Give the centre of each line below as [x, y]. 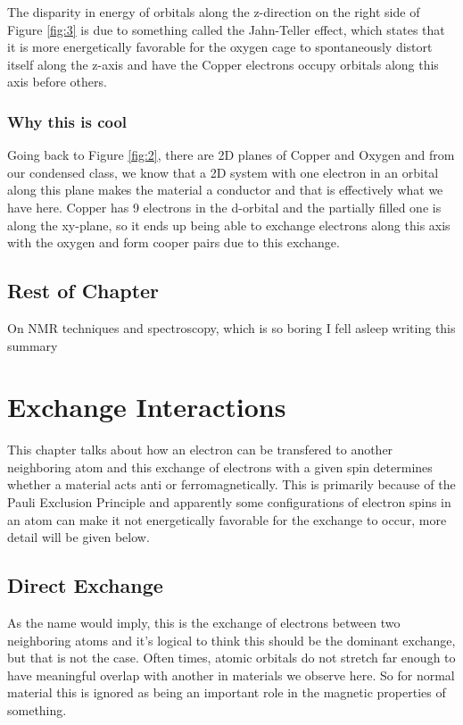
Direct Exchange [85, 585]
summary [33, 345]
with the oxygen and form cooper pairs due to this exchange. [174, 242]
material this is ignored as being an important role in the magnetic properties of [227, 692]
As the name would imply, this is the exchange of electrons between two [204, 623]
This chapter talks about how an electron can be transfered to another [200, 450]
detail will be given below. [79, 537]
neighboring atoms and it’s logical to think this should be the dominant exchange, [231, 640]
